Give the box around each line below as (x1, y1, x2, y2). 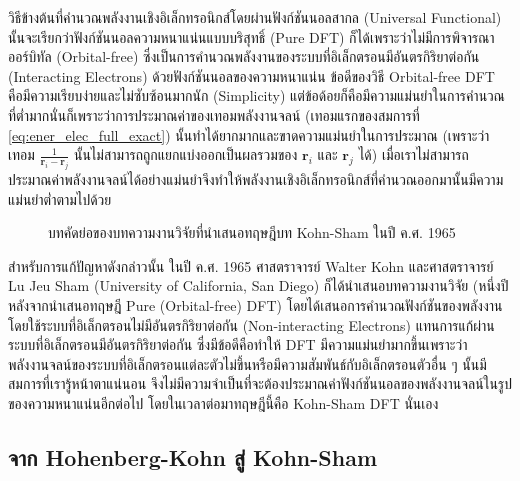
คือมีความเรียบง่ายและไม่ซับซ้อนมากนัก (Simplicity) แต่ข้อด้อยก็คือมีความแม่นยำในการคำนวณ (8, 85, 505, 106)
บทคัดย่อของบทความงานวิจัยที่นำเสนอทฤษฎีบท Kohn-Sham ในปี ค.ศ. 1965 (48, 222, 456, 243)
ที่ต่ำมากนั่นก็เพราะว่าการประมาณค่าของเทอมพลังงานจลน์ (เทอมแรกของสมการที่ (8, 104, 420, 125)
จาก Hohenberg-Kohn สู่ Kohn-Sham (8, 441, 378, 472)
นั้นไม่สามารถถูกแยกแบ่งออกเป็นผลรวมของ (73, 144, 298, 165)
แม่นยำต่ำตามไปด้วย (8, 188, 112, 209)
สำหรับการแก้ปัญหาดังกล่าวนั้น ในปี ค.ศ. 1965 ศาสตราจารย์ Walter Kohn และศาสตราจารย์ (8, 255, 494, 276)
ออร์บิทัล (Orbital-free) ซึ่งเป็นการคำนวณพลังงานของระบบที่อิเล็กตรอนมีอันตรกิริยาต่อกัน (8, 46, 480, 67)
